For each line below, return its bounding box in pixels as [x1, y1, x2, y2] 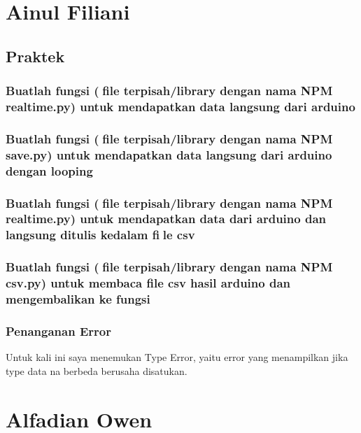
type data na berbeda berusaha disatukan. [6, 363, 187, 378]
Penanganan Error [6, 322, 111, 339]
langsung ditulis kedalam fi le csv [6, 226, 195, 243]
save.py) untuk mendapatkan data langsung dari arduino [6, 145, 332, 163]
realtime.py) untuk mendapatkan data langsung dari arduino [6, 98, 355, 115]
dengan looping [6, 162, 93, 179]
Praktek [6, 45, 65, 66]
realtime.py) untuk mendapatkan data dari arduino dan [6, 210, 326, 227]
